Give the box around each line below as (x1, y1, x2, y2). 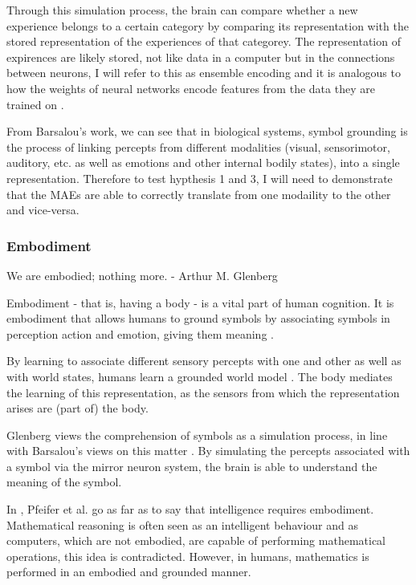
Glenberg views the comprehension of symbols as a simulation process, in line (6, 426, 388, 443)
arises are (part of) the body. (6, 400, 149, 416)
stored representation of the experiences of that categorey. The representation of (6, 33, 401, 50)
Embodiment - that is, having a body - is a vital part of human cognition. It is (6, 294, 394, 311)
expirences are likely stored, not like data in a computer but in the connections (6, 48, 395, 65)
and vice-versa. (6, 201, 80, 218)
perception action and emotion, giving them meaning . (6, 325, 274, 342)
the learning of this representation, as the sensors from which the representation (6, 384, 400, 400)
